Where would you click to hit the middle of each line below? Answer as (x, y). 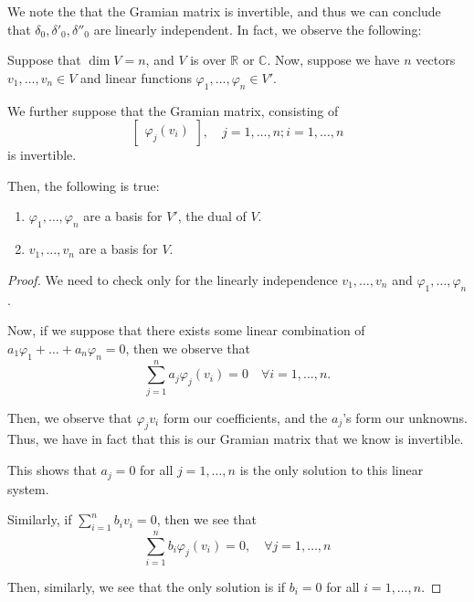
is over (208, 60)
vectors (436, 60)
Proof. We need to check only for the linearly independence (173, 279)
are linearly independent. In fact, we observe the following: (258, 29)
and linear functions (136, 77)
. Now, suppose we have (333, 60)
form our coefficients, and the (245, 417)
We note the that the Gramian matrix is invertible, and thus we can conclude (224, 11)
